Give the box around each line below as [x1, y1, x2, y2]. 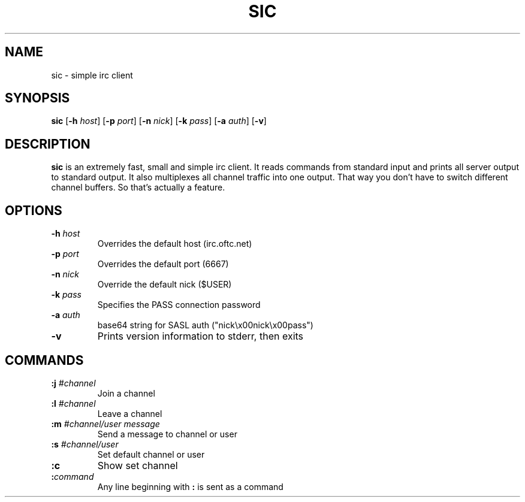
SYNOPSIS [5, 90, 70, 106]
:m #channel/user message [51, 418, 160, 429]
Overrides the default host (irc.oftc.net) [97, 238, 252, 249]
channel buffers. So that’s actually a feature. [51, 182, 225, 193]
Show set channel [97, 459, 178, 471]
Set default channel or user [97, 449, 205, 459]
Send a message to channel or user [97, 428, 237, 439]
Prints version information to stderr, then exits [97, 330, 304, 343]
